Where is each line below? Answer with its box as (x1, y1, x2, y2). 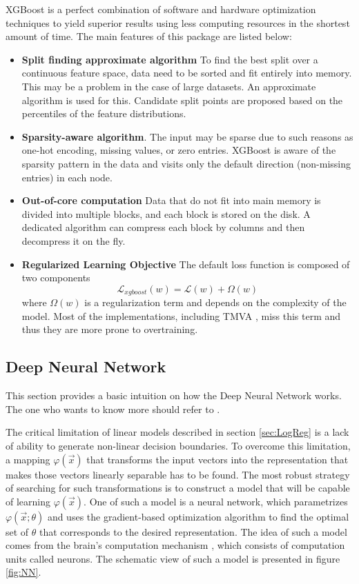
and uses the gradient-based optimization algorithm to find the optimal (47, 509, 349, 523)
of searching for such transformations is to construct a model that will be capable (6, 481, 350, 495)
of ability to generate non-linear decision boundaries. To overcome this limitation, (6, 438, 351, 452)
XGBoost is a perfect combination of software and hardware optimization (6, 2, 316, 16)
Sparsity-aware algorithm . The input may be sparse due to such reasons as (21, 129, 353, 143)
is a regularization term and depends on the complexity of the (84, 295, 347, 310)
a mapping (6, 452, 50, 466)
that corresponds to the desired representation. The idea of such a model (39, 524, 347, 538)
